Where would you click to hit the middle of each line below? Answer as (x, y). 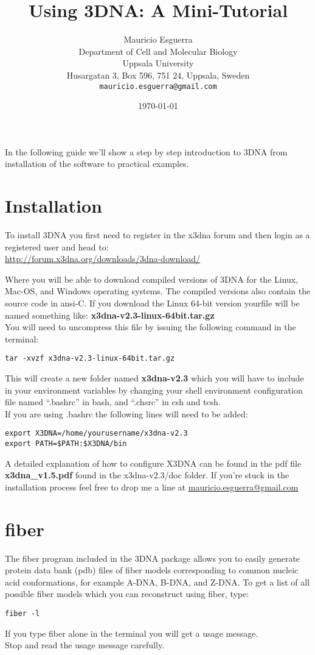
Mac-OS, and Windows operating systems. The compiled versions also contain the (158, 291)
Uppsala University (158, 63)
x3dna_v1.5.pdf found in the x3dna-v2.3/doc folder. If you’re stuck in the (147, 475)
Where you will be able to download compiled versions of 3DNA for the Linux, (152, 279)
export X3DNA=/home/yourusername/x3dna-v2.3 (96, 434)
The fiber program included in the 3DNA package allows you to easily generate (153, 558)
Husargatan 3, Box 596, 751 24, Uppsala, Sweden (158, 75)
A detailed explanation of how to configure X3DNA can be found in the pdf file (153, 463)
